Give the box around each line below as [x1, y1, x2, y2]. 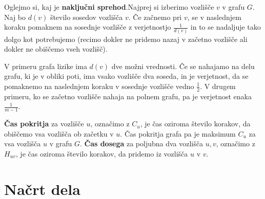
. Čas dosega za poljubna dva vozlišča [79, 138, 203, 149]
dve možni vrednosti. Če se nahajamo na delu [111, 60, 255, 71]
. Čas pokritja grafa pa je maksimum [120, 128, 236, 139]
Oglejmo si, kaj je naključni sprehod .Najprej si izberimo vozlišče [4, 2, 214, 12]
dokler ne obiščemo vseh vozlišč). [4, 43, 108, 54]
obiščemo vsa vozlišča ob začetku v [4, 128, 114, 139]
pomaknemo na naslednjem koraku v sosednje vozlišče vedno [4, 80, 194, 91]
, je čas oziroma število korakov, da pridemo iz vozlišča [15, 148, 188, 159]
